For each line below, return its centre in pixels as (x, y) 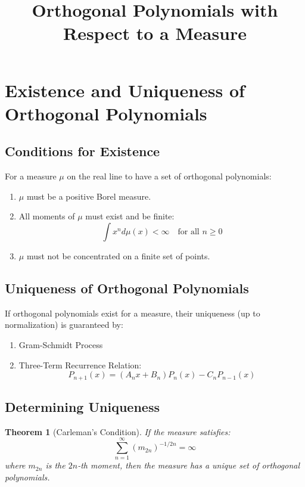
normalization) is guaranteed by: (64, 325)
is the (55, 465)
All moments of (47, 216)
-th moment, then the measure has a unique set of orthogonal (189, 465)
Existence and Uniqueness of (125, 90)
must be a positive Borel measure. (89, 196)
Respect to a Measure (155, 33)
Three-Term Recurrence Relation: (80, 365)
